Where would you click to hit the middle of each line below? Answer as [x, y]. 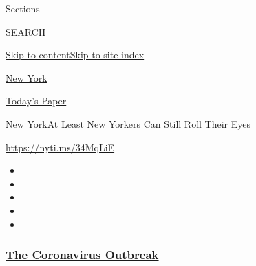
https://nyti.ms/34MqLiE [60, 147]
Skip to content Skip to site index [75, 55]
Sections [23, 8]
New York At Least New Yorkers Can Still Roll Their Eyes [128, 123]
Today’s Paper [36, 101]
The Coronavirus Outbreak [82, 255]
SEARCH [26, 31]
